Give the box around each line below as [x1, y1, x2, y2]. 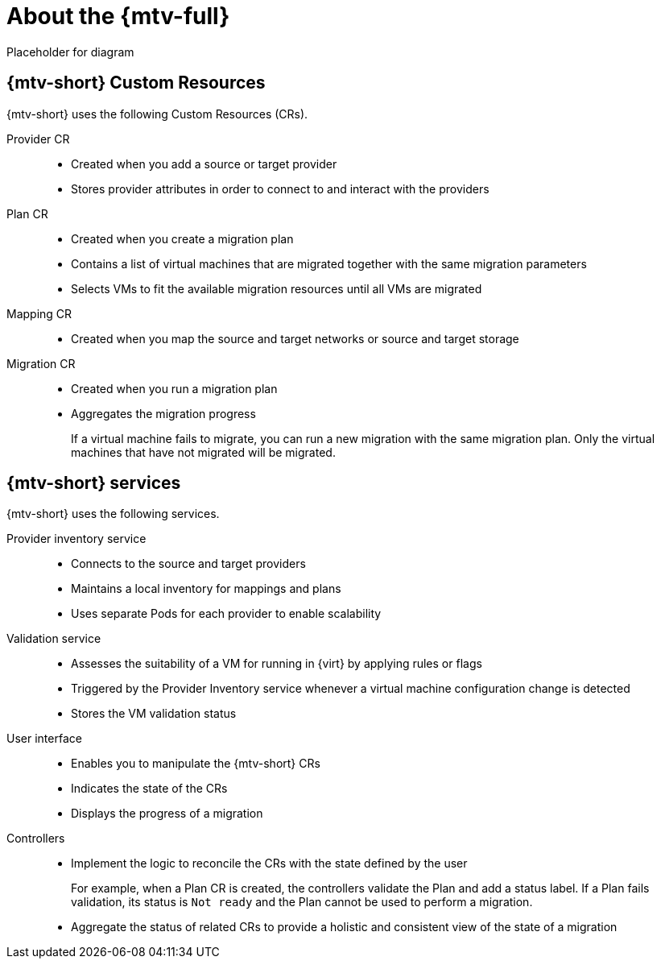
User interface [6, 731, 82, 746]
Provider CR [6, 131, 70, 146]
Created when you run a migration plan [71, 381, 278, 396]
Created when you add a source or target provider [71, 156, 337, 171]
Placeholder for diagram [6, 44, 134, 59]
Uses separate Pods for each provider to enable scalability [71, 607, 382, 621]
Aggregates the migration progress [71, 406, 256, 420]
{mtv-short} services [6, 473, 181, 494]
